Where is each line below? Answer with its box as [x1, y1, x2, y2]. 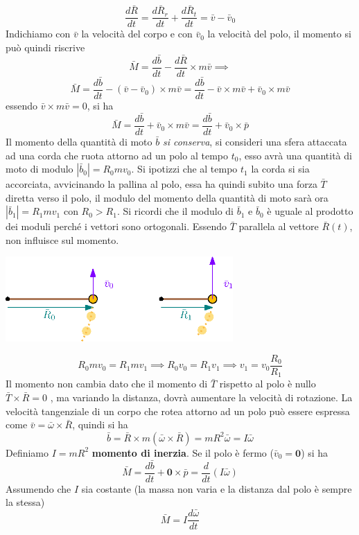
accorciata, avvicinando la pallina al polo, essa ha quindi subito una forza [6, 177, 317, 191]
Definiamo [6, 445, 49, 459]
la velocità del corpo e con [81, 26, 193, 41]
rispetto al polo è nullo [219, 376, 316, 391]
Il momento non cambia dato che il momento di [6, 376, 208, 391]
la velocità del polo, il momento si [207, 26, 351, 41]
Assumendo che [6, 481, 71, 495]
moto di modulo [6, 161, 73, 176]
